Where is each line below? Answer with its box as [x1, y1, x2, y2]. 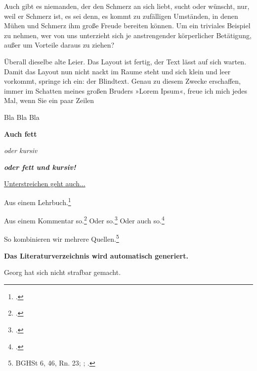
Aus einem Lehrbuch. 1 [4, 195, 71, 207]
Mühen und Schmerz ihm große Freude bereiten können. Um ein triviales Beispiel [4, 20, 251, 31]
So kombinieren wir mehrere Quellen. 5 [4, 232, 119, 244]
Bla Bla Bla [4, 111, 40, 122]
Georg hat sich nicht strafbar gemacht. [4, 267, 121, 277]
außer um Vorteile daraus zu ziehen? [4, 40, 115, 50]
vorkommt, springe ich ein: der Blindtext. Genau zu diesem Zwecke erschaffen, [4, 76, 241, 86]
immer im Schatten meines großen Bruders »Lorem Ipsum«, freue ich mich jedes [4, 85, 248, 96]
